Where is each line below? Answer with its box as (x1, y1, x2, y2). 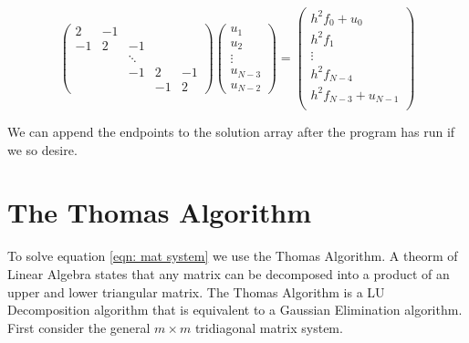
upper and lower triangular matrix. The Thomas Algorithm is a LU (7, 282, 385, 301)
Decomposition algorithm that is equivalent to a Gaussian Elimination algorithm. (7, 300, 463, 319)
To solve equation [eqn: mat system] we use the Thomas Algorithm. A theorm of (7, 246, 458, 265)
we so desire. (7, 140, 78, 159)
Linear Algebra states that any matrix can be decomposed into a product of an (7, 264, 450, 283)
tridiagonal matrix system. (194, 317, 343, 337)
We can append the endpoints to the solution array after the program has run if (7, 122, 455, 141)
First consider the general (7, 317, 151, 337)
